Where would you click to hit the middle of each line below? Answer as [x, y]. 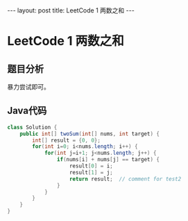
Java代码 [27, 111]
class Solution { [32, 127]
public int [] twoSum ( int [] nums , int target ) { [89, 133]
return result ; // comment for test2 [125, 179]
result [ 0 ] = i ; [91, 166]
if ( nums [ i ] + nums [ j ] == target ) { [108, 160]
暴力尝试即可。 [28, 87]
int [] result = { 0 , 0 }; [66, 140]
